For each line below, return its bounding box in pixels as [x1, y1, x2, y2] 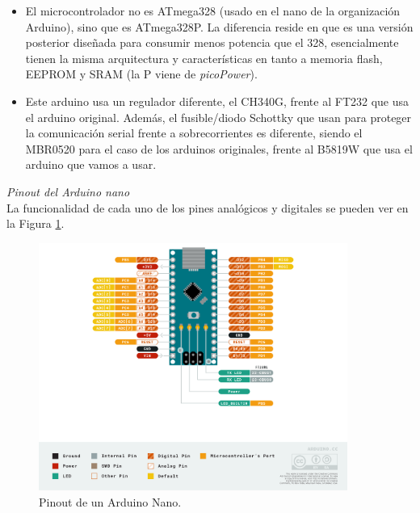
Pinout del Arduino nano [6, 183, 130, 200]
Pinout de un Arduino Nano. [39, 494, 182, 510]
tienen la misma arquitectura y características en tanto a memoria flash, [25, 49, 383, 66]
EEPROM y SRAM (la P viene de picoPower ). [25, 65, 258, 82]
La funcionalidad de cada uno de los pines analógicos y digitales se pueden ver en [6, 199, 409, 216]
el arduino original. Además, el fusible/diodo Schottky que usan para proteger [25, 108, 412, 125]
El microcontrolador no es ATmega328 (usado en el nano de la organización [25, 2, 401, 19]
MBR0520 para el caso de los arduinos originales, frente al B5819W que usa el [25, 140, 413, 157]
